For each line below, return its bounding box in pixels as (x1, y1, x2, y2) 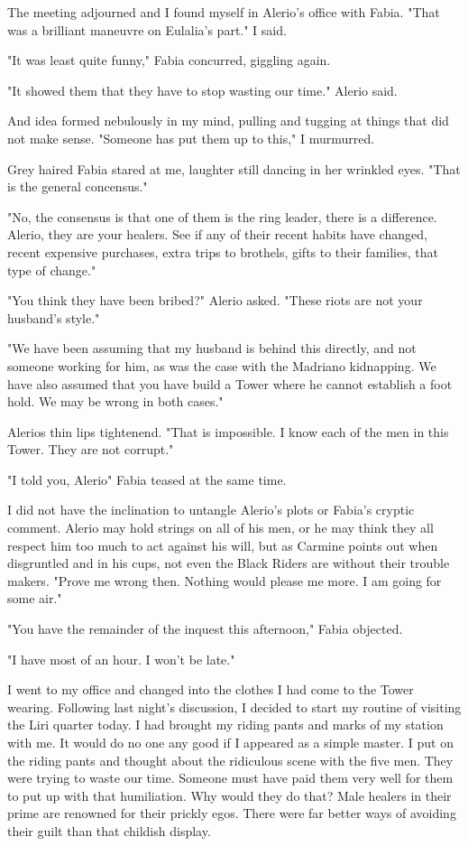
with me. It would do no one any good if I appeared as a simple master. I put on (7, 733, 454, 751)
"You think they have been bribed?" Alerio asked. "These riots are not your (7, 291, 423, 310)
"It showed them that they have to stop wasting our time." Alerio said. (7, 80, 398, 99)
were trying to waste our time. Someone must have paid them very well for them (7, 768, 454, 787)
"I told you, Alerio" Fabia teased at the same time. (7, 469, 287, 488)
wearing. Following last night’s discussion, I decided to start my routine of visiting (7, 697, 462, 716)
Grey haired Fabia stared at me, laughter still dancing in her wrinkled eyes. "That (7, 159, 461, 178)
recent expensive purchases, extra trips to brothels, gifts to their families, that (7, 242, 438, 261)
